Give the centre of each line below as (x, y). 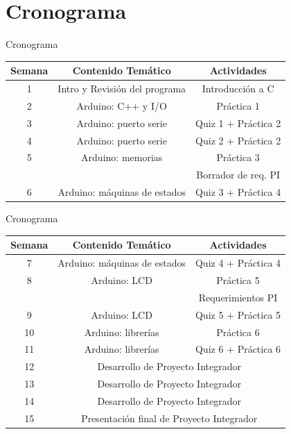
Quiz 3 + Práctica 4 (238, 192)
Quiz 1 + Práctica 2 (238, 123)
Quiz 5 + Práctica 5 (238, 314)
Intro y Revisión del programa (122, 89)
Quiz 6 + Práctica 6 (238, 349)
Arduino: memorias (122, 157)
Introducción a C (238, 89)
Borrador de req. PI (238, 175)
